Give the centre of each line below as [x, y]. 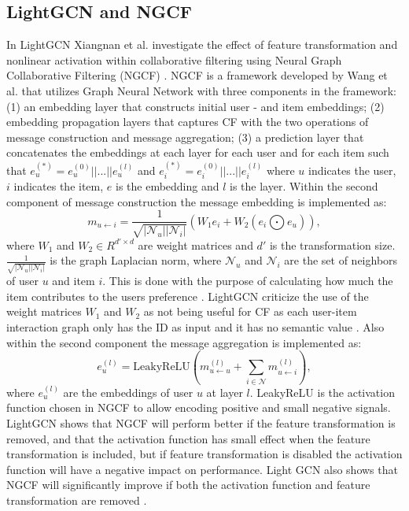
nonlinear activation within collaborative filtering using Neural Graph [174, 59]
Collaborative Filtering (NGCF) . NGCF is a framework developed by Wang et [197, 75]
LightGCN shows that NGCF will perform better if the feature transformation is [201, 423]
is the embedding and [167, 186]
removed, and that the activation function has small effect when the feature [188, 438]
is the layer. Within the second [304, 186]
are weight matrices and [195, 244]
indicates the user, [352, 170]
